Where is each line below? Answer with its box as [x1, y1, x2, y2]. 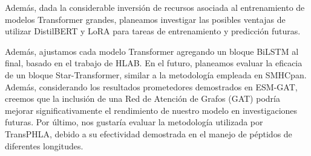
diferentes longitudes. [5, 139, 83, 152]
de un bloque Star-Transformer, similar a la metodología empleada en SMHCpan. [5, 68, 307, 81]
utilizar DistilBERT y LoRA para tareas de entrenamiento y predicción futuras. [5, 25, 301, 37]
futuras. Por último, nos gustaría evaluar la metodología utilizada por [5, 116, 263, 128]
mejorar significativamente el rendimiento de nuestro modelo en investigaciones [5, 104, 298, 116]
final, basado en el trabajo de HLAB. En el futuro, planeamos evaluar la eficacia [5, 57, 303, 69]
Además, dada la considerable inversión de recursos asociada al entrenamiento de [5, 1, 305, 13]
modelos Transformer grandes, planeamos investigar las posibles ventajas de [5, 13, 286, 25]
